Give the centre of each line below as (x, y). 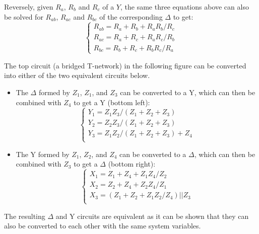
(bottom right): (132, 164)
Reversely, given (29, 7)
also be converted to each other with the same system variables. (103, 226)
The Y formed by (43, 154)
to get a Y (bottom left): (112, 102)
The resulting (25, 216)
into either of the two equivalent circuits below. (77, 75)
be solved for (24, 16)
